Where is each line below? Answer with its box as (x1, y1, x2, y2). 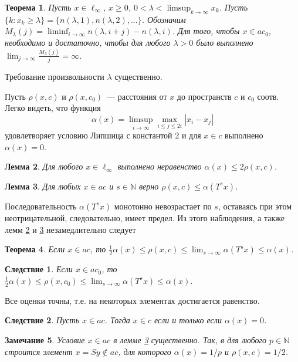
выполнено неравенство (117, 160, 202, 172)
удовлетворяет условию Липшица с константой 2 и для (5, 129, 201, 141)
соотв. (257, 90, 279, 102)
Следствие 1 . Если (5, 263, 73, 275)
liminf (47, 28, 69, 36)
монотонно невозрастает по (114, 199, 212, 212)
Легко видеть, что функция (5, 102, 101, 114)
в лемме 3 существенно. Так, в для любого (113, 333, 266, 346)
